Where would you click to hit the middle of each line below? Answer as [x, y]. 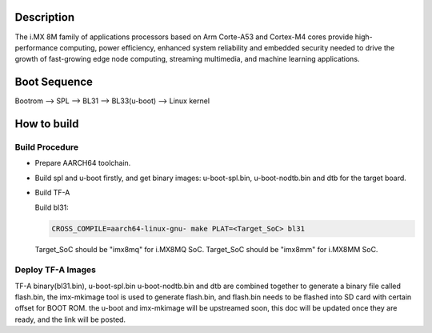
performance [36, 47]
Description [45, 17]
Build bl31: [52, 207]
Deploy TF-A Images [55, 270]
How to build [47, 124]
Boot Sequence [54, 82]
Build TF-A [52, 193]
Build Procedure [47, 146]
